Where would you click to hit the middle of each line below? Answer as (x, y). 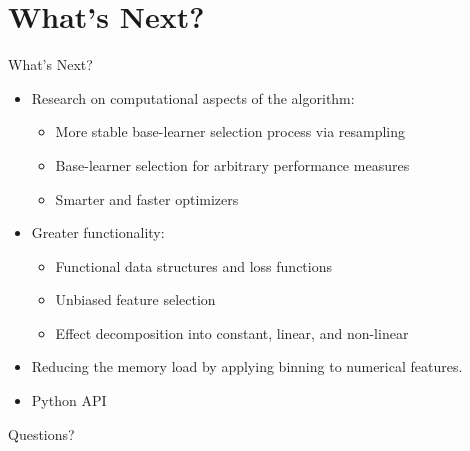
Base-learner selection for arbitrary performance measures (232, 164)
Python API (69, 400)
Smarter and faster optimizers (147, 198)
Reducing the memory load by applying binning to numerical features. (247, 366)
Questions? (41, 433)
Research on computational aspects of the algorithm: (193, 97)
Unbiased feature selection (135, 299)
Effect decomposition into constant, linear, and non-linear (232, 332)
